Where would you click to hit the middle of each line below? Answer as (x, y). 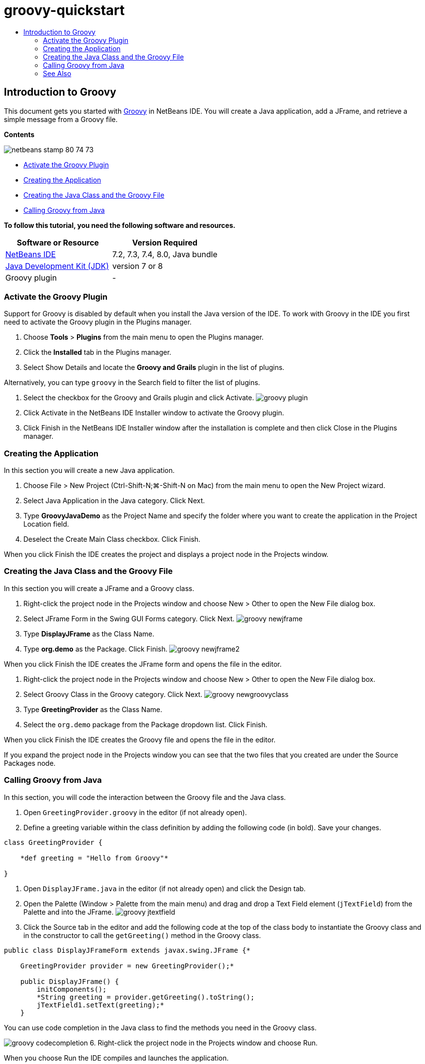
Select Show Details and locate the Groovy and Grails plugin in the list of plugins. (154, 368)
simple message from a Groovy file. (61, 119)
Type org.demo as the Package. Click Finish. (96, 649)
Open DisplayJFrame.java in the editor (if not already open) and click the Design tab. (165, 888)
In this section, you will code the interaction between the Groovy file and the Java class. (145, 797)
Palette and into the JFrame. (68, 912)
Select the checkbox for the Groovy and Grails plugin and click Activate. (139, 398)
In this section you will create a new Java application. (89, 471)
